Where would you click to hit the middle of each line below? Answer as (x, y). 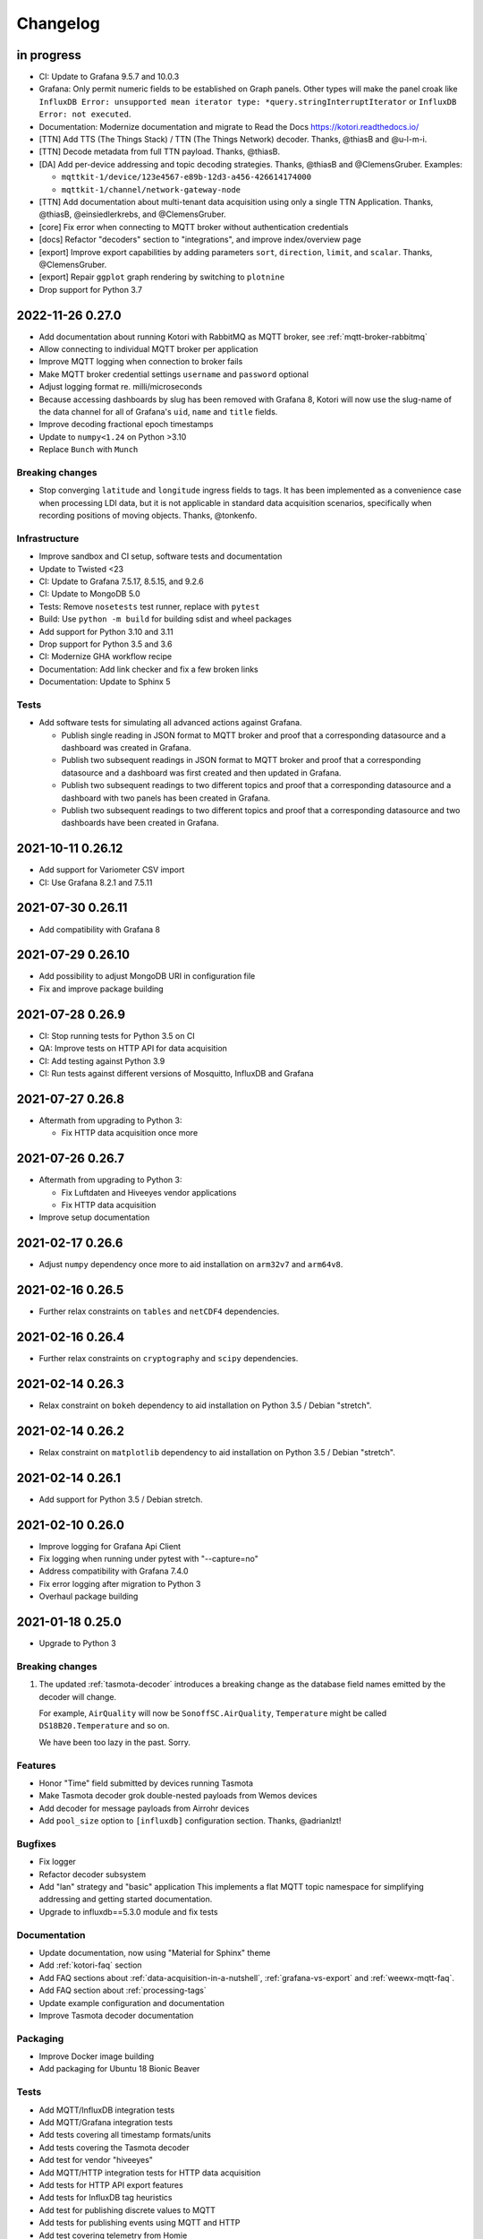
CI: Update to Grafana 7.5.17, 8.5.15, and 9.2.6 (122, 581)
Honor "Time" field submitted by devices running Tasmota (146, 1783)
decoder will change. (77, 1696)
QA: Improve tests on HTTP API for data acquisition (133, 1049)
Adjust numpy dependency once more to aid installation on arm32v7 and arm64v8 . (191, 1265)
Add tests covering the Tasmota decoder (114, 2147)
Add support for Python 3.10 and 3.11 (106, 631)
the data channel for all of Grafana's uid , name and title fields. (158, 411)
